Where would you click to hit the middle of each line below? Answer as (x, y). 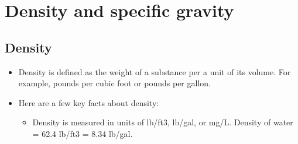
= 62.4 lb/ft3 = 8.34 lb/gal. (83, 133)
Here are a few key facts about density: (89, 102)
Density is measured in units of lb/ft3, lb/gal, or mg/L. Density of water (163, 122)
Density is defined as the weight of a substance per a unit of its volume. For (155, 71)
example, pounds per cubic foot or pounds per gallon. (114, 83)
